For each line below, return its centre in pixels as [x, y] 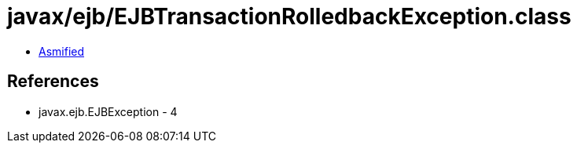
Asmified [62, 51]
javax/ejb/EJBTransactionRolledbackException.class [289, 16]
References [53, 82]
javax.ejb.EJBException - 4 [108, 111]
